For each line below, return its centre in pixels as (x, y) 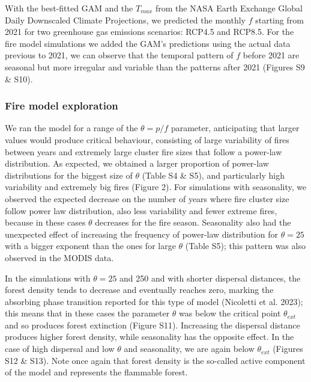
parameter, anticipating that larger (235, 128)
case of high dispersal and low (60, 349)
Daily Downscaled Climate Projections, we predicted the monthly (125, 20)
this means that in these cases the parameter (87, 313)
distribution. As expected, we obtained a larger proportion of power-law (137, 163)
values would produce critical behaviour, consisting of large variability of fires (147, 139)
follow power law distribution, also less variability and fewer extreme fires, (141, 210)
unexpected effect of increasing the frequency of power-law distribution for (141, 234)
